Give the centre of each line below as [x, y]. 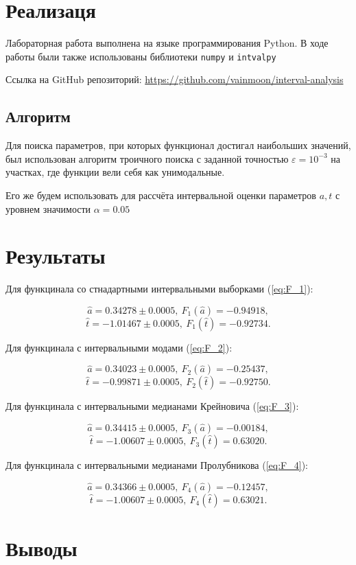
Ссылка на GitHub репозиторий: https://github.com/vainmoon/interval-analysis [175, 79]
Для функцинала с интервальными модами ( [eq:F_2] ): [119, 347]
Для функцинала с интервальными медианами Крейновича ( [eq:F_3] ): [152, 406]
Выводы [41, 547]
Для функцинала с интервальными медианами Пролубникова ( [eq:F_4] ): [157, 465]
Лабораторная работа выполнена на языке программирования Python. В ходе [167, 43]
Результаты [56, 256]
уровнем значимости [48, 208]
